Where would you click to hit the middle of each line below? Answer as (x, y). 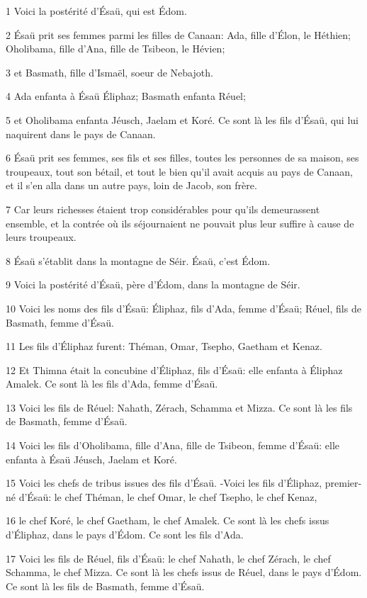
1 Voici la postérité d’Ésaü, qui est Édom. (96, 11)
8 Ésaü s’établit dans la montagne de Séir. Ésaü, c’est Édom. (138, 260)
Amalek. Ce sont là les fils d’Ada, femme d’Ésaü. (112, 384)
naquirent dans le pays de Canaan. (81, 134)
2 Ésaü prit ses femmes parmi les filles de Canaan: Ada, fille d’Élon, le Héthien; (179, 34)
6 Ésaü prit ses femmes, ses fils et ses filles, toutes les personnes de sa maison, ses (182, 158)
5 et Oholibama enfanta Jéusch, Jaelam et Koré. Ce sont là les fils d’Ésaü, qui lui (182, 119)
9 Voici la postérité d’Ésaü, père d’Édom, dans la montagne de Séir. (153, 284)
